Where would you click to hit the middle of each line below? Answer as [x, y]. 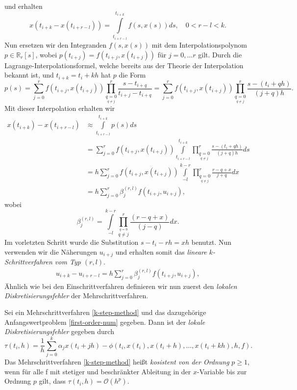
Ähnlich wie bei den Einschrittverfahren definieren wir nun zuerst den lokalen [121, 286]
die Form [132, 75]
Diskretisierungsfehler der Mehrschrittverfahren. [76, 296]
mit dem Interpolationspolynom [199, 45]
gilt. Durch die [220, 54]
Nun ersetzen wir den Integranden [56, 45]
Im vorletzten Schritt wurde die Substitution [72, 242]
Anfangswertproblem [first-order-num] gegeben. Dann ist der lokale [105, 322]
